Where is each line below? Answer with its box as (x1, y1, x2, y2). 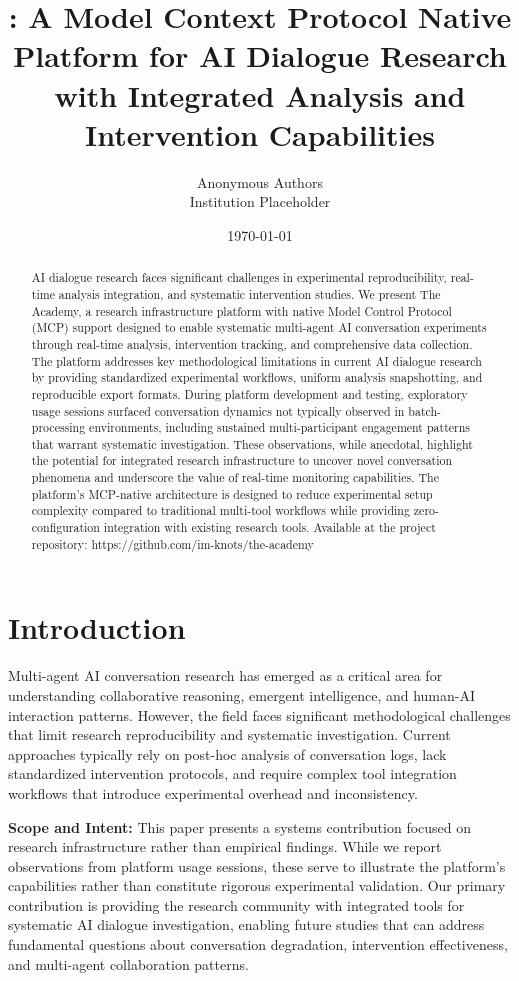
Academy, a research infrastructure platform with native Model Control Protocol (31, 302, 452, 319)
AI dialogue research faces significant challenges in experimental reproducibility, (31, 269, 447, 286)
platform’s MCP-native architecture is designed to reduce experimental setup (31, 485, 433, 502)
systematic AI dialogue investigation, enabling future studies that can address (8, 914, 485, 935)
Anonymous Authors (197, 171, 323, 192)
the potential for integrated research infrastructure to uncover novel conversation (31, 452, 453, 469)
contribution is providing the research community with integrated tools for (8, 894, 465, 915)
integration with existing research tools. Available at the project (103, 519, 436, 536)
